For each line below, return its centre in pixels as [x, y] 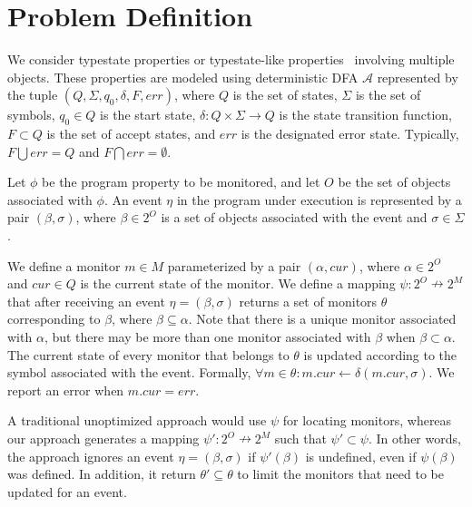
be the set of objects [394, 182]
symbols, [31, 115]
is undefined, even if [361, 456]
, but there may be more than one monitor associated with [207, 337]
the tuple [33, 95]
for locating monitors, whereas [367, 420]
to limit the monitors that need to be [340, 474]
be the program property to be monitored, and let [181, 182]
